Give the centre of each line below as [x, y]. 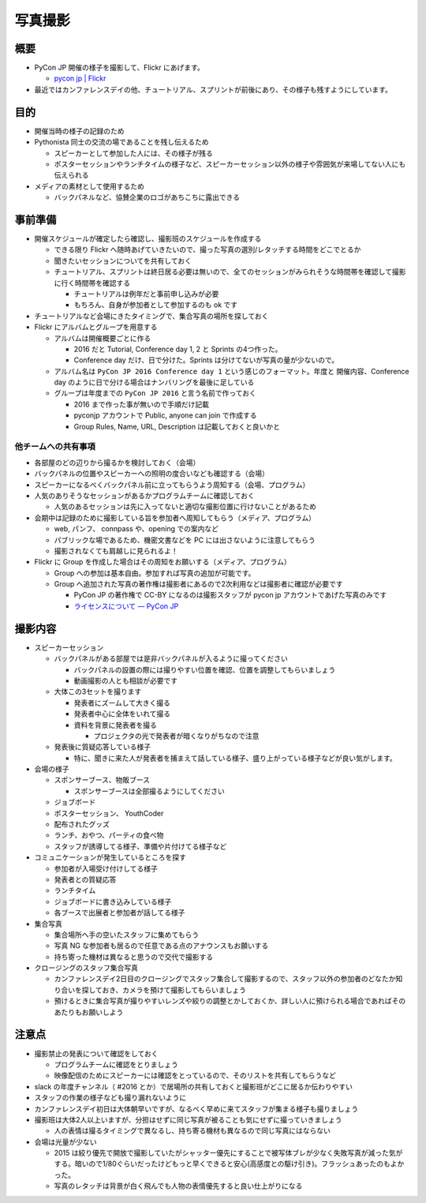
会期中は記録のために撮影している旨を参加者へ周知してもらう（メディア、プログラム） [175, 518]
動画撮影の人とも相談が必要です [125, 680]
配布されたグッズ [82, 824]
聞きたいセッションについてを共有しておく [123, 260]
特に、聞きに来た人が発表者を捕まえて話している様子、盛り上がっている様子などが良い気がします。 [235, 758]
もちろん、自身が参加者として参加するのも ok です [156, 305]
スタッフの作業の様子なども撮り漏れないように [110, 1098]
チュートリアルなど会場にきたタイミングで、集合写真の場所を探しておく [151, 316]
